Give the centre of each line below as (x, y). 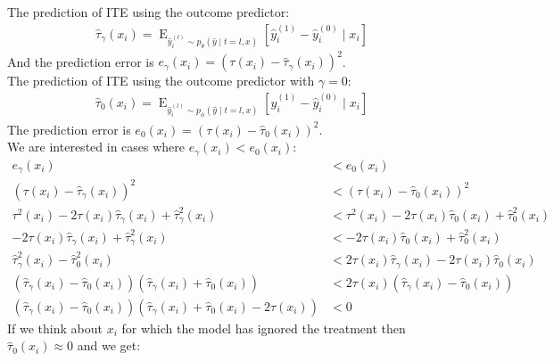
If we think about (55, 328)
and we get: (109, 345)
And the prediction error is (81, 61)
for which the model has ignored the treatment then (264, 328)
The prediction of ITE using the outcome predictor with (161, 81)
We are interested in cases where (96, 147)
